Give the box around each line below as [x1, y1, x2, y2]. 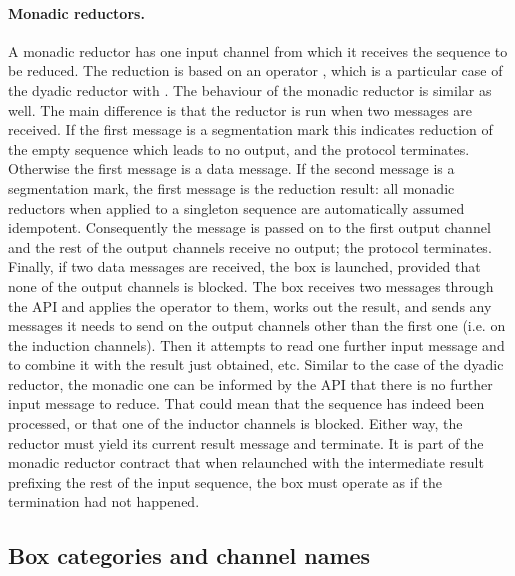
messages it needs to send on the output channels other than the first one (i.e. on [8, 315, 506, 336]
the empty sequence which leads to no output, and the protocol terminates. [8, 138, 470, 159]
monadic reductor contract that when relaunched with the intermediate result [8, 452, 484, 473]
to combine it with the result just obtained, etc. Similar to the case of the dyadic [8, 354, 504, 375]
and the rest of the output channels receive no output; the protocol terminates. [8, 236, 492, 257]
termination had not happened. [8, 491, 200, 512]
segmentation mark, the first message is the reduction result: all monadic [8, 177, 455, 198]
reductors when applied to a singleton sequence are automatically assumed [8, 197, 465, 218]
